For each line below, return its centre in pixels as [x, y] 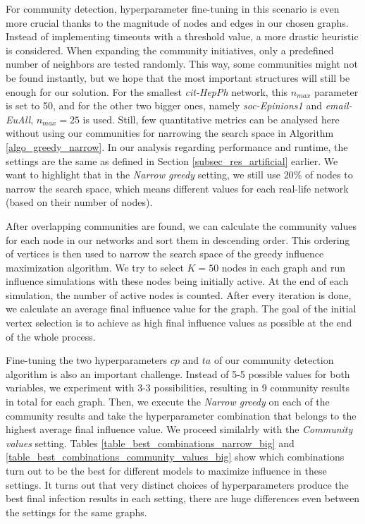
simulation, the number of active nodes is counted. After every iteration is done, [179, 294]
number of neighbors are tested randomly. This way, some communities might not [182, 64]
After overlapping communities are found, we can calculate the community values [181, 225]
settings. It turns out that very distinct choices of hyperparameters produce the [177, 484]
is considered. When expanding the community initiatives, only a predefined [170, 50]
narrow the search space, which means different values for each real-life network [177, 188]
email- [339, 105]
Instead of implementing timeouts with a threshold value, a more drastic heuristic [182, 36]
